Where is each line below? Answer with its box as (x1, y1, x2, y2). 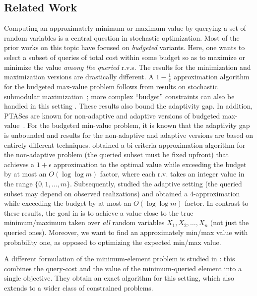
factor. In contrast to (185, 198, 249, 208)
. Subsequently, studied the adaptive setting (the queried (69, 178, 242, 188)
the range (4, 178, 33, 188)
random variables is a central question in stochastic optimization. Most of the (4, 32, 240, 43)
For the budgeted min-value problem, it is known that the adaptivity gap (27, 120, 250, 130)
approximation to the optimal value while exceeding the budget (54, 159, 247, 169)
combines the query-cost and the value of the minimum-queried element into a (4, 263, 242, 273)
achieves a (4, 159, 35, 169)
